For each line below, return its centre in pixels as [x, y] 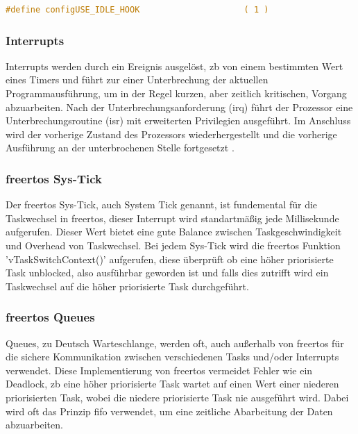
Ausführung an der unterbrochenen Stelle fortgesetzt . [120, 148]
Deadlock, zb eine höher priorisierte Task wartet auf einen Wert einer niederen [172, 384]
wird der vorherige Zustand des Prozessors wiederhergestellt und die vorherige [171, 134]
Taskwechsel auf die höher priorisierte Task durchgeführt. [127, 286]
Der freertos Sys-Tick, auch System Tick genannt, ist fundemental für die [162, 205]
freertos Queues [50, 317]
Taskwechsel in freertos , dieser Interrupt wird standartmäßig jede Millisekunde [172, 218]
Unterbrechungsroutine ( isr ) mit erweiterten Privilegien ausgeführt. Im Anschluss [178, 120]
